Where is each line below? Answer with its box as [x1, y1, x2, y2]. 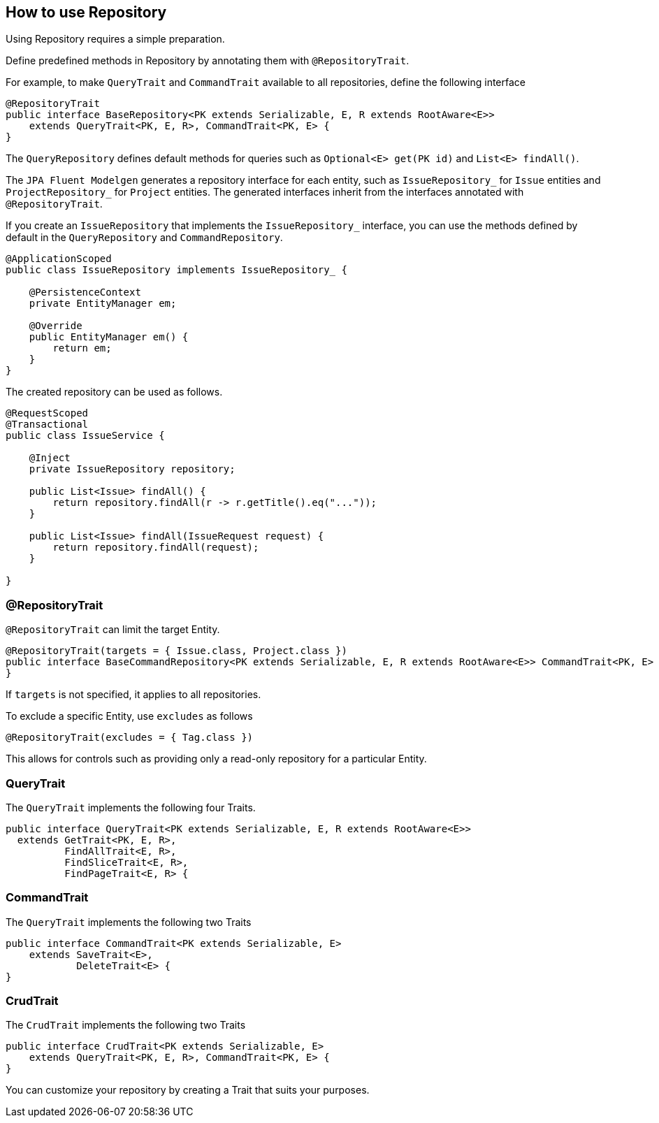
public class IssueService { [6, 430, 165, 442]
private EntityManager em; [29, 298, 177, 310]
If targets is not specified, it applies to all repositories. [6, 688, 261, 701]
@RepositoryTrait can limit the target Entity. [6, 623, 220, 636]
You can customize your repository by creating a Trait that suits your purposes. [6, 1084, 370, 1096]
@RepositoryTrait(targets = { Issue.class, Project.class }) [6, 645, 347, 657]
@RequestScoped [6, 407, 89, 419]
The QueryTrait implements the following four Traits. [6, 801, 256, 813]
